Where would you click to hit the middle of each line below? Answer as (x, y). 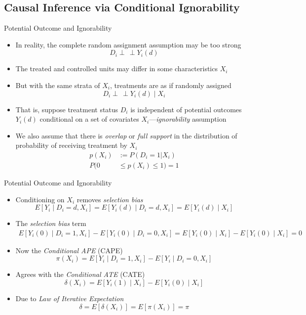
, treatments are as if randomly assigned (171, 85)
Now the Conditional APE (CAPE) (69, 250)
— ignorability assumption (188, 119)
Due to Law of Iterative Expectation (70, 298)
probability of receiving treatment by (71, 145)
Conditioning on (40, 199)
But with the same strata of (58, 85)
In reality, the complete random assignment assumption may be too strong (128, 44)
